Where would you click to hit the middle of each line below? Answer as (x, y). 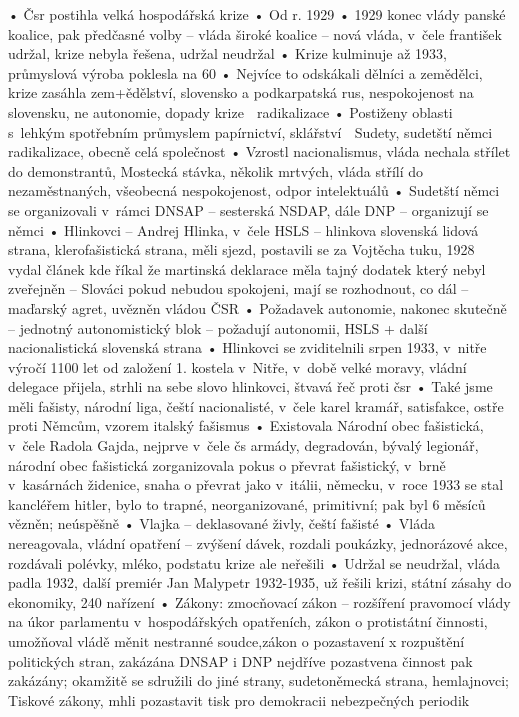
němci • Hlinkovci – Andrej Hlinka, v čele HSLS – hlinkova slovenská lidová (243, 229)
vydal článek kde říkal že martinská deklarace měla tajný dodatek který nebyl (247, 268)
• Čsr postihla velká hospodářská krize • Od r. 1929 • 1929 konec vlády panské (257, 14)
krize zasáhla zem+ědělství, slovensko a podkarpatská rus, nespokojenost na (241, 92)
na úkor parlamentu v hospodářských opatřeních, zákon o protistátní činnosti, (248, 621)
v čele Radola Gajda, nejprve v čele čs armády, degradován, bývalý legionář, (243, 445)
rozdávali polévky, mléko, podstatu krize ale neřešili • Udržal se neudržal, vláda (254, 562)
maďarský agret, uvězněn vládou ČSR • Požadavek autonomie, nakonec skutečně (257, 307)
